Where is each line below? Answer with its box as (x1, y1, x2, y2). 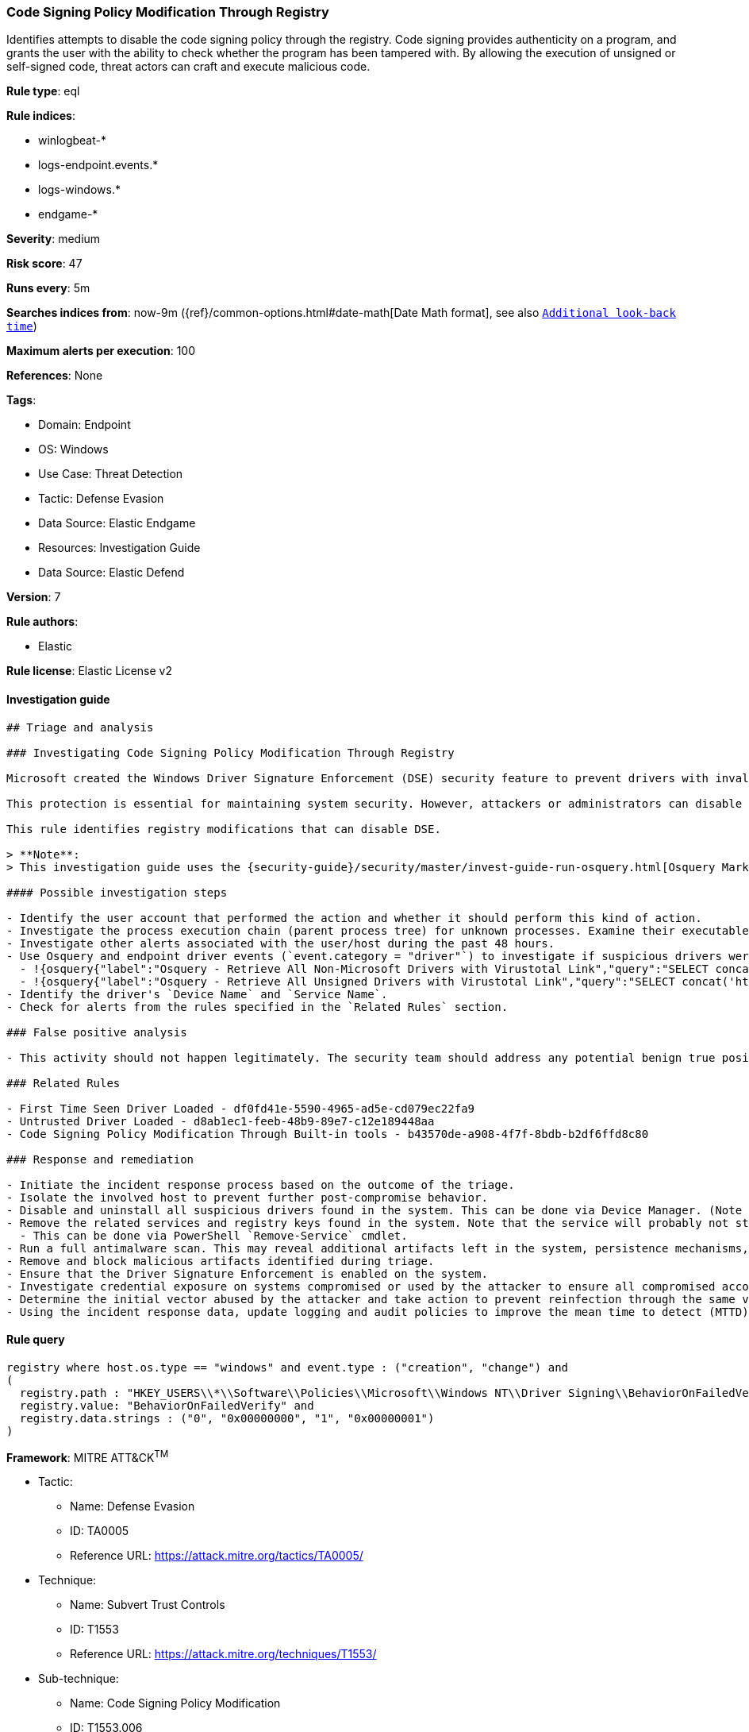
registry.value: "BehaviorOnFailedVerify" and (19, 1398, 314, 1412)
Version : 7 (6, 590, 61, 604)
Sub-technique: (38, 1672, 119, 1686)
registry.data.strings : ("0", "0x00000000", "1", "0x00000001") (19, 1411, 435, 1425)
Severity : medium (6, 232, 101, 246)
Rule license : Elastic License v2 (6, 664, 172, 678)
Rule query (6, 1333, 65, 1347)
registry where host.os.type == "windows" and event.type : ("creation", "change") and (6, 1360, 569, 1374)
